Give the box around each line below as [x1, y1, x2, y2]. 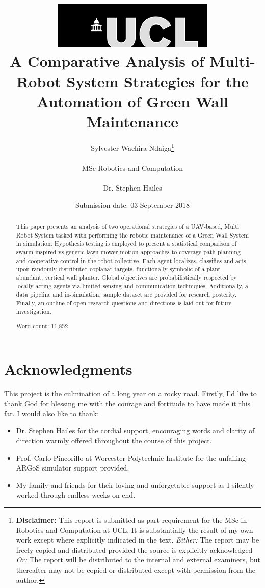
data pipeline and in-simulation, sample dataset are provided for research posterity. [16, 290, 237, 299]
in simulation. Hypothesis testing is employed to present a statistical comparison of [16, 239, 237, 248]
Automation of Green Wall [36, 90, 229, 111]
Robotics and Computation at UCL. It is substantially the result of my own [16, 524, 253, 535]
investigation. [16, 307, 51, 316]
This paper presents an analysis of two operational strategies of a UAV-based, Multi [16, 222, 240, 230]
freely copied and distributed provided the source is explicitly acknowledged [16, 544, 253, 555]
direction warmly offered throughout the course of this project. [16, 435, 212, 445]
